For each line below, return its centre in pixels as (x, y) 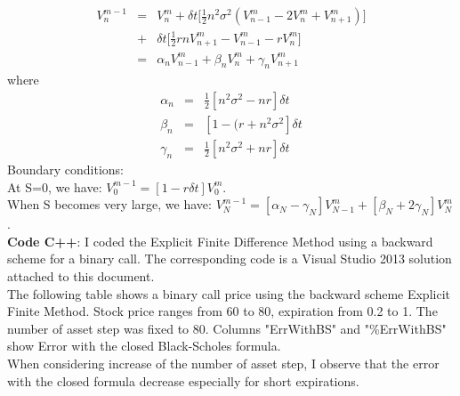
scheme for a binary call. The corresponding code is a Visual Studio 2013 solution (230, 259)
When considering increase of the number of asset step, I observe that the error (223, 363)
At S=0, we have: (55, 186)
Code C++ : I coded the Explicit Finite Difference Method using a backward (220, 241)
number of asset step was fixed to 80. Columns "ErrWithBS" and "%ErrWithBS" (227, 328)
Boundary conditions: (66, 170)
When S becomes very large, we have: (109, 204)
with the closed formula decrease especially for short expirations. (183, 380)
